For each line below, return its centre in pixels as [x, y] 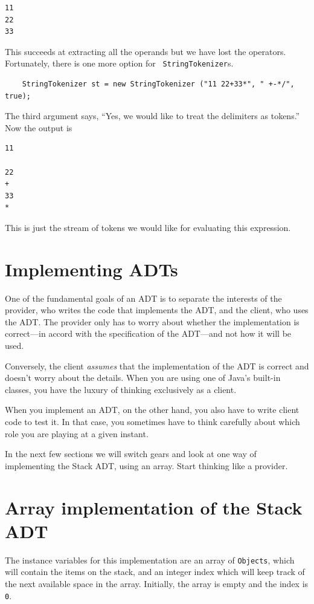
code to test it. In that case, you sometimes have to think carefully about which [152, 422]
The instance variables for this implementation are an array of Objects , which [150, 560]
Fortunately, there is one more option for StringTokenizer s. [119, 63]
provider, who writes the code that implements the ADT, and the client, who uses [157, 310]
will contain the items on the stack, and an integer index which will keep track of [155, 572]
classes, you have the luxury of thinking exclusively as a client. [121, 389]
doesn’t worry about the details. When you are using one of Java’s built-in [143, 378]
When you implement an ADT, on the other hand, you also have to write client [152, 410]
